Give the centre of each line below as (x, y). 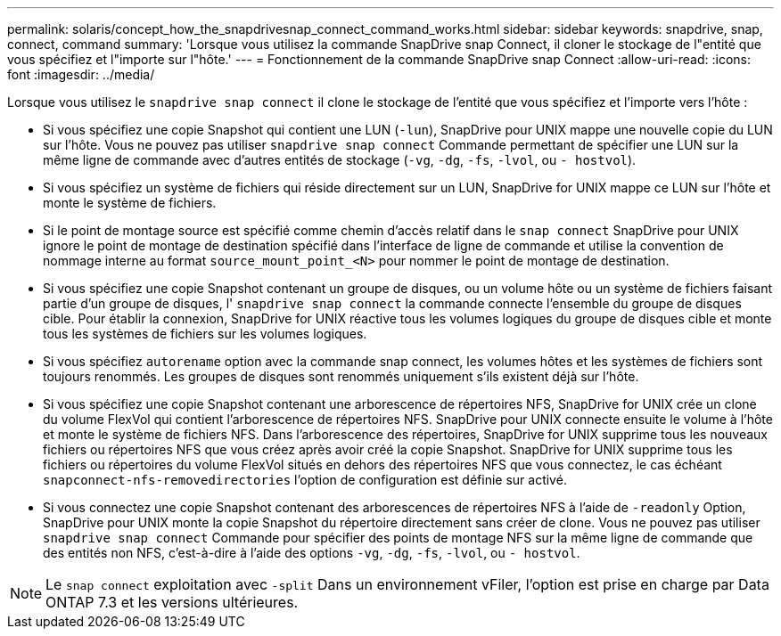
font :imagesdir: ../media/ (81, 74)
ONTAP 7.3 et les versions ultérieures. (172, 602)
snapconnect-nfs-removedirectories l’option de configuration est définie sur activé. (305, 480)
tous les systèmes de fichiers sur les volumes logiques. (205, 334)
